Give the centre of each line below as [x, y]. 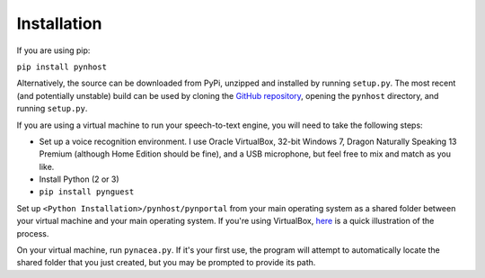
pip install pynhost [62, 67]
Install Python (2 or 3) [79, 179]
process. [33, 233]
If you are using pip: [53, 50]
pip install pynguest [87, 192]
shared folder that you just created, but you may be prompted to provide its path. [166, 263]
